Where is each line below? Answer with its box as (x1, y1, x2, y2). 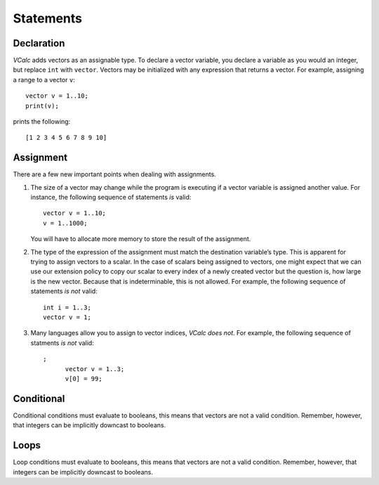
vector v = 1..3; (65, 365, 125, 373)
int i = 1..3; (43, 303, 91, 311)
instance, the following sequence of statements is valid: (30, 193, 192, 202)
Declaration (13, 37, 65, 49)
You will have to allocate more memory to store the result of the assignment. (30, 235, 251, 243)
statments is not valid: (30, 338, 94, 347)
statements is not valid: (30, 287, 98, 295)
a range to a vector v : (13, 75, 75, 84)
